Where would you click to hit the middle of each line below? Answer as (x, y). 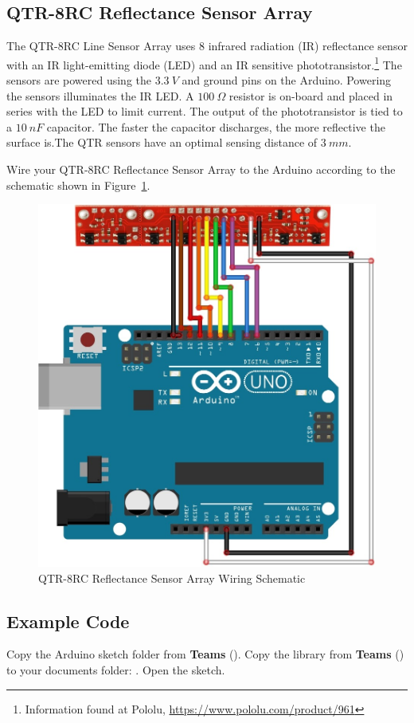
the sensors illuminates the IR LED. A (100, 95)
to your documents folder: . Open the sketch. (116, 670)
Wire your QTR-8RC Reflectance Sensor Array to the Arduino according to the (201, 169)
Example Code (68, 621)
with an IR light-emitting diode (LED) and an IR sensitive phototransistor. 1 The (204, 63)
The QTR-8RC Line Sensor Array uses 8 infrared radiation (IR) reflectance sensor (207, 46)
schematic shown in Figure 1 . (78, 185)
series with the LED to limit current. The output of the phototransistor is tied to (205, 111)
